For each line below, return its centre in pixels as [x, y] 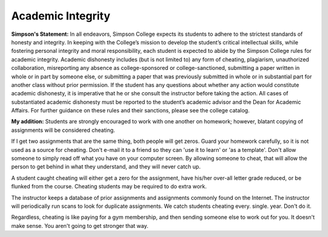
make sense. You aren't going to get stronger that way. [80, 225]
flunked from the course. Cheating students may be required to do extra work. [109, 187]
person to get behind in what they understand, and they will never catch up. [106, 167]
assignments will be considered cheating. [63, 130]
